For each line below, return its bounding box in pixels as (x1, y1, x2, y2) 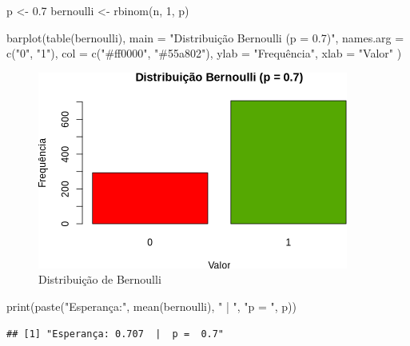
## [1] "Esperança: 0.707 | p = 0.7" (6, 328, 225, 340)
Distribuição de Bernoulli (38, 271, 161, 288)
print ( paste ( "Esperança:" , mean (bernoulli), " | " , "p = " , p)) (6, 297, 297, 314)
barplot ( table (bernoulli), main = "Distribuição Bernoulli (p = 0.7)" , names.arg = (6, 29, 404, 46)
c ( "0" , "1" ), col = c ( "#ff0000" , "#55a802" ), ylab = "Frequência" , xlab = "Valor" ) (6, 45, 402, 62)
